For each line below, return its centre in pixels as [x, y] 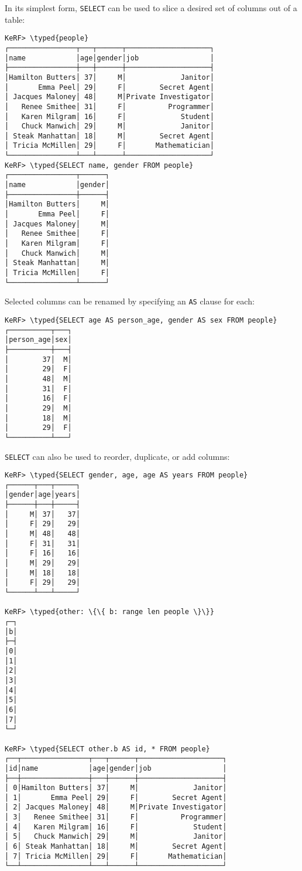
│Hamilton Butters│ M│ [57, 204]
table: [15, 19]
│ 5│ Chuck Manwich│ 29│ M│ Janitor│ [116, 837]
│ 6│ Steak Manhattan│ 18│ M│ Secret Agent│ [116, 847]
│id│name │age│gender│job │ [116, 768]
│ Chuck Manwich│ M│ [57, 253]
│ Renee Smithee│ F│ [57, 234]
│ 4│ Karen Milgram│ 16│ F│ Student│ [116, 827]
